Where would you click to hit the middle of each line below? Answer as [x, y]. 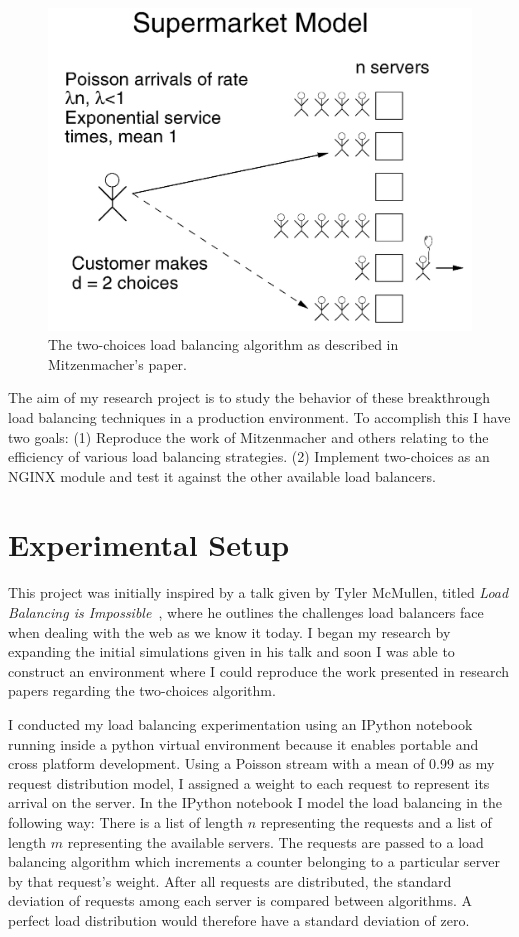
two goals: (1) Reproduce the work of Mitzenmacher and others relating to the [248, 436]
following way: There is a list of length [126, 821]
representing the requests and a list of [376, 821]
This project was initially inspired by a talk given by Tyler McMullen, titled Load [258, 592]
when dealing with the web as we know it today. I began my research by [229, 631]
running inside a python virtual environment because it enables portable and [243, 743]
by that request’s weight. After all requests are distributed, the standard [230, 880]
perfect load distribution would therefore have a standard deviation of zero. [239, 919]
